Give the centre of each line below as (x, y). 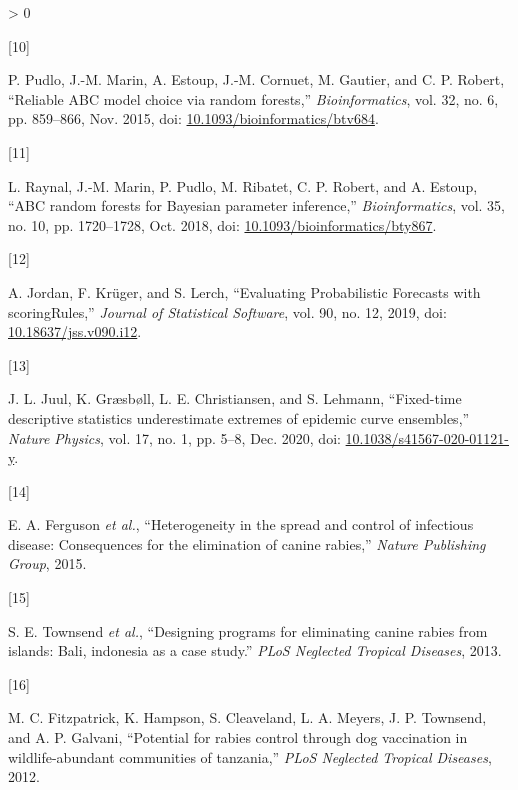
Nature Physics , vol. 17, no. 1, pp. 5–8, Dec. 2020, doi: (174, 437)
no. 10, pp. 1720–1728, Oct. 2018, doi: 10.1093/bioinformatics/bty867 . (222, 224)
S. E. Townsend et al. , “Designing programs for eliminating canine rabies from (248, 630)
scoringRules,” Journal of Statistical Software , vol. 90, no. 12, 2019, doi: (227, 311)
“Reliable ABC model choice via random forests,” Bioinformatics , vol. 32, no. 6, (253, 98)
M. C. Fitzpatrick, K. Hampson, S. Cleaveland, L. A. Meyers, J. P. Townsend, (247, 717)
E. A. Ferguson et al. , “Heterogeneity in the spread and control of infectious (241, 524)
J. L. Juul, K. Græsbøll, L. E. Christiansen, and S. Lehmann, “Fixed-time (235, 398)
